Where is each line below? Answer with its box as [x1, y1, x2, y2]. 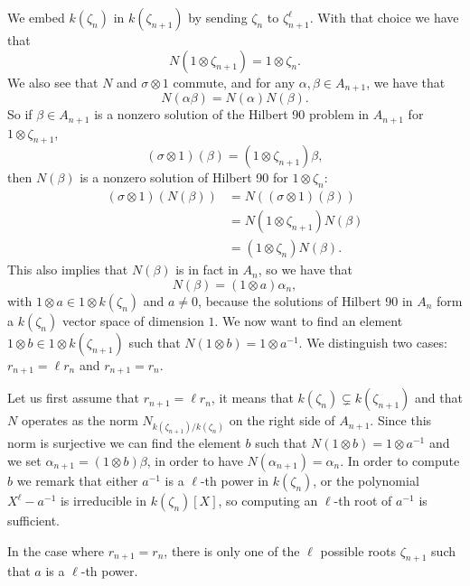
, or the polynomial [313, 471, 419, 490]
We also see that [7, 72, 99, 91]
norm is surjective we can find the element [7, 433, 241, 452]
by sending [188, 8, 248, 26]
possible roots [320, 541, 396, 560]
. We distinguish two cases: [298, 332, 447, 351]
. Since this [370, 411, 432, 430]
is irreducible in [60, 491, 147, 510]
